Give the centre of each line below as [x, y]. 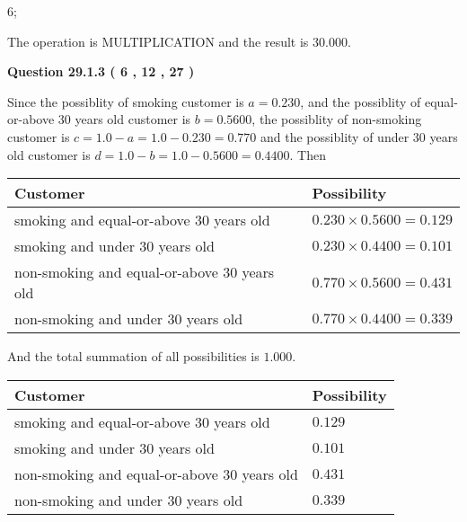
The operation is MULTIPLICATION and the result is [158, 41]
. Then [308, 154]
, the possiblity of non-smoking [337, 119]
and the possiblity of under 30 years [359, 136]
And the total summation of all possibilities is [133, 356]
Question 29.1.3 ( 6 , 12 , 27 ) [101, 71]
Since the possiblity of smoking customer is [126, 101]
